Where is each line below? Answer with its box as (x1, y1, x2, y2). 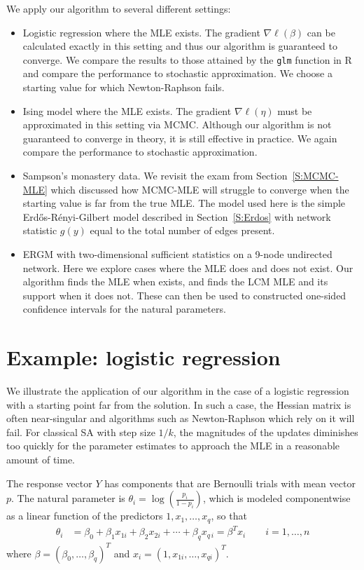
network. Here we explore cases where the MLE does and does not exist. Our (22, 260, 353, 275)
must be (277, 103, 312, 118)
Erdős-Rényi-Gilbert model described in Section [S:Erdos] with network (22, 209, 331, 224)
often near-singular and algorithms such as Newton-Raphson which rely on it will (6, 411, 355, 426)
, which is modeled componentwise (202, 491, 351, 505)
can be (307, 25, 335, 39)
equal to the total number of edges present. (90, 223, 275, 238)
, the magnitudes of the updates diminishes (173, 424, 358, 439)
